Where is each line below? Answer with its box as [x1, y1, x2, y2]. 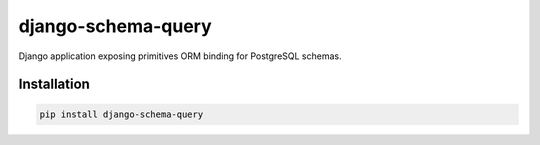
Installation [18, 76, 90, 93]
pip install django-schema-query [39, 108, 204, 120]
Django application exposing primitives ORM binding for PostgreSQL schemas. [18, 50, 342, 62]
